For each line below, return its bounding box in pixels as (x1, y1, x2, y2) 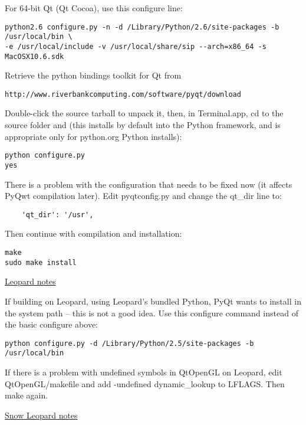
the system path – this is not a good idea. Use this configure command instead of (5, 306, 298, 319)
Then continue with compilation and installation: (5, 227, 182, 240)
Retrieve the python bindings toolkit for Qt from (5, 69, 182, 81)
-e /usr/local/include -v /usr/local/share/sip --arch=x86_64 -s (5, 42, 266, 51)
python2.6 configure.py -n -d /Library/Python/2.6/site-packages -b (5, 22, 279, 31)
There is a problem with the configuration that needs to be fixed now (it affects (5, 178, 292, 190)
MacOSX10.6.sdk (5, 52, 64, 61)
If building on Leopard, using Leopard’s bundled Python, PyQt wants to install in (5, 295, 301, 307)
